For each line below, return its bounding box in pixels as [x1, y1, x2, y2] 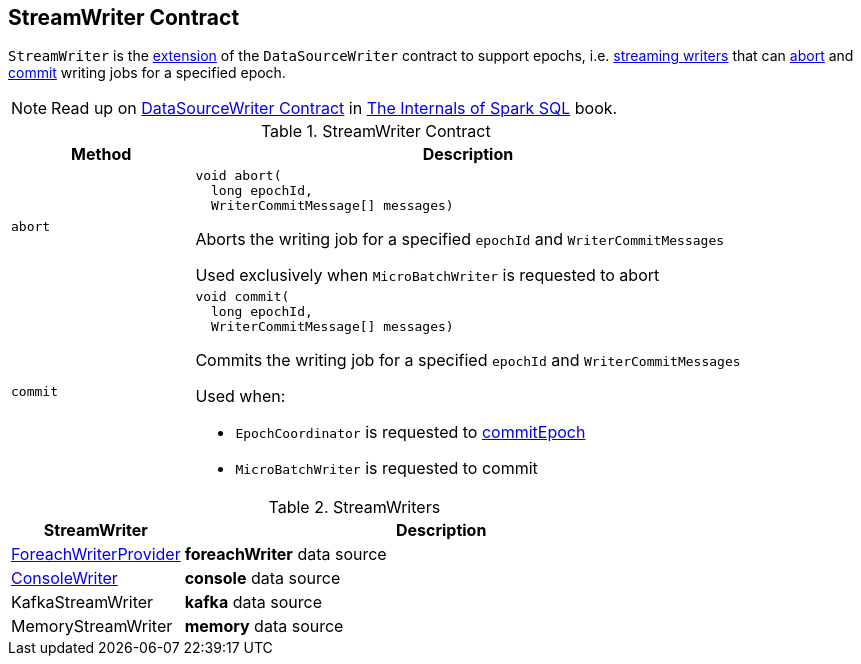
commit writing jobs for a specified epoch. [8, 64, 286, 82]
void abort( [195, 168, 282, 184]
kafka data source [184, 592, 322, 613]
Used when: [195, 386, 286, 407]
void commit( [195, 289, 290, 305]
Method [71, 144, 132, 165]
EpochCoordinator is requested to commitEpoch [235, 422, 586, 443]
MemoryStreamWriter [11, 616, 173, 637]
